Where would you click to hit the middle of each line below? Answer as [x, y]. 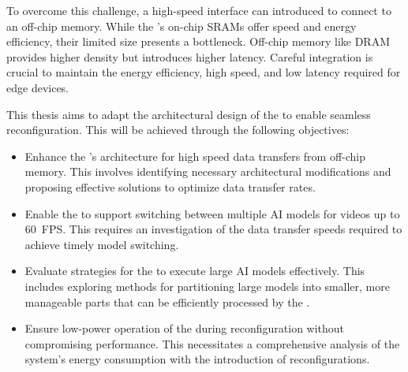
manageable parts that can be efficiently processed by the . [167, 301]
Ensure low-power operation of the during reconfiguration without [185, 328]
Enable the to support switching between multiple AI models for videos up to [212, 213]
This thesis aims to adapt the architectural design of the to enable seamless [189, 114]
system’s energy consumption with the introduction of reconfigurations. [197, 359]
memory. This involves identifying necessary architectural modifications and [208, 171]
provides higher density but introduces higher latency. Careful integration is [190, 56]
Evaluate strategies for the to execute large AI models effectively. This [195, 271]
